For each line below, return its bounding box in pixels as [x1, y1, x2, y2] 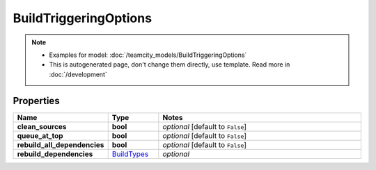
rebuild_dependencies [17, 149, 93, 159]
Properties [13, 94, 60, 107]
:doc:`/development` [49, 70, 107, 78]
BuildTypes [111, 149, 149, 159]
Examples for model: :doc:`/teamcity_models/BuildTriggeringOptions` [49, 51, 247, 59]
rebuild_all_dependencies [17, 139, 104, 149]
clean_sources [17, 121, 67, 131]
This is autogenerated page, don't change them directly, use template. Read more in [49, 60, 290, 69]
